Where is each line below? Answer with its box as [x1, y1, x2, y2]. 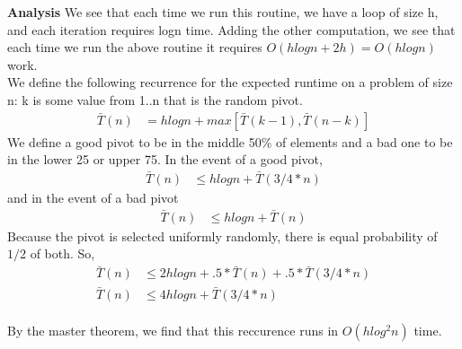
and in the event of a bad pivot [7, 188, 179, 207]
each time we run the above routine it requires [7, 38, 262, 57]
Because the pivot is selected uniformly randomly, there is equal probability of [7, 226, 438, 245]
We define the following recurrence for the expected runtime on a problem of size [7, 73, 453, 92]
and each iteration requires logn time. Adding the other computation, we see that [7, 20, 456, 39]
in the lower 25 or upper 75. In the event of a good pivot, [7, 150, 323, 169]
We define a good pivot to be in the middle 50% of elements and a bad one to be [7, 132, 453, 151]
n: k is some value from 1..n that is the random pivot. [7, 90, 303, 109]
